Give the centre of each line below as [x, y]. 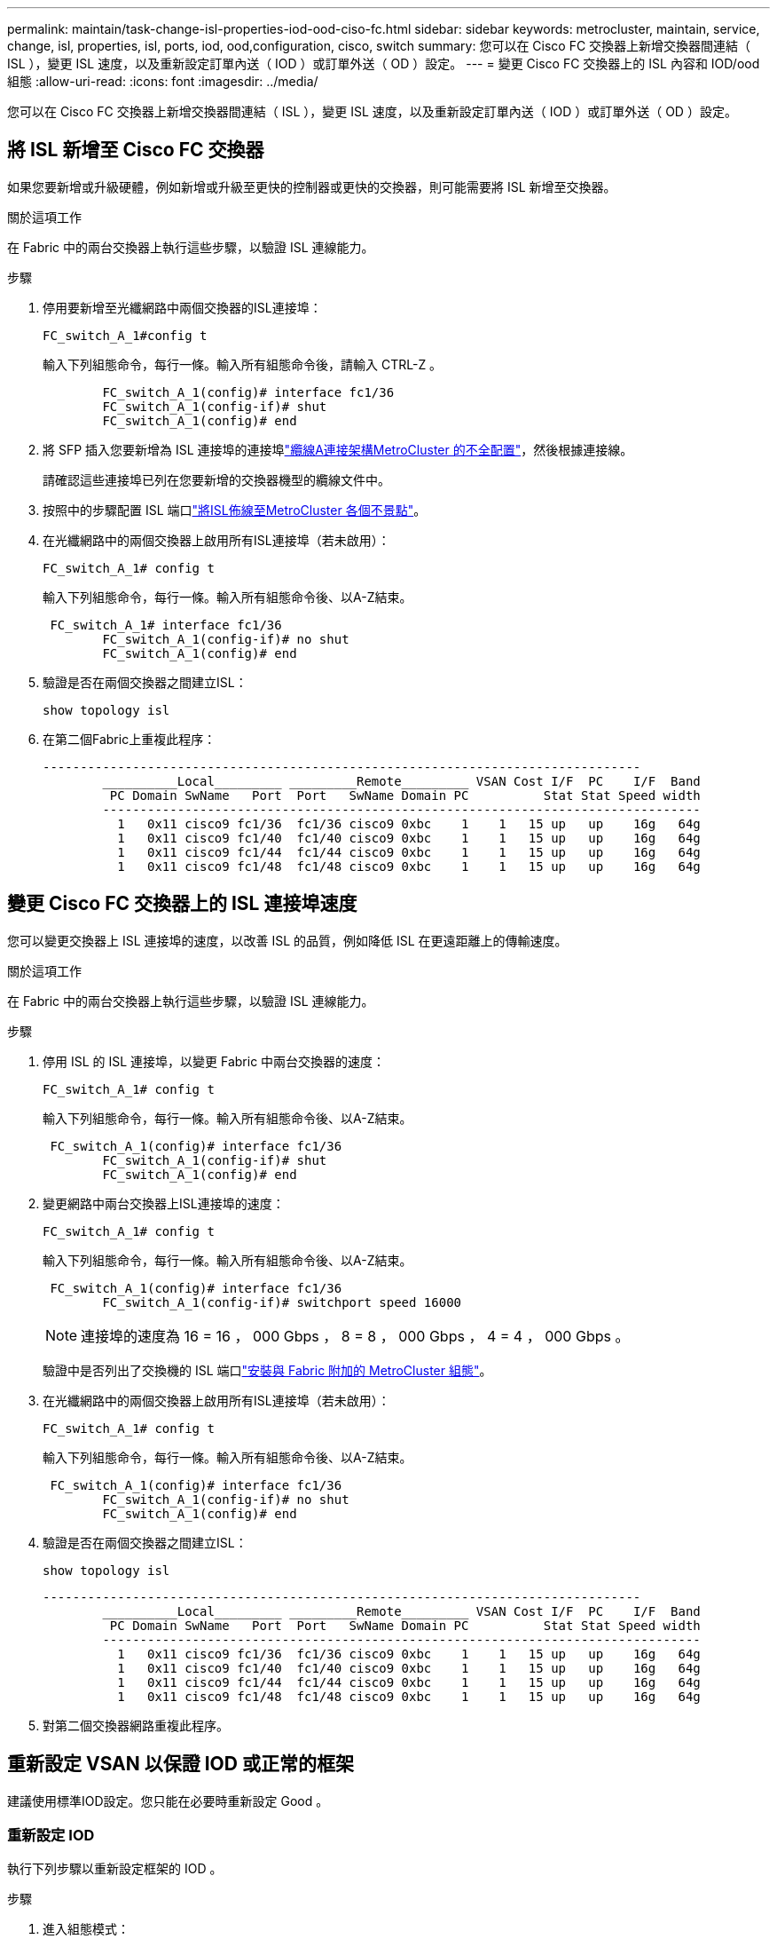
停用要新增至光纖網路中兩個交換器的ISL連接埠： [182, 307]
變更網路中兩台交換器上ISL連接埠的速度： [164, 1203]
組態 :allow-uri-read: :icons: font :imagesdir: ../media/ [163, 81]
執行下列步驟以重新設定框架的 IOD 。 [115, 1869]
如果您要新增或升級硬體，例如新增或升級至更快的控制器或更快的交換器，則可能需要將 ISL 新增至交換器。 [312, 186]
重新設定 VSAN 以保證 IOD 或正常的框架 [181, 1764]
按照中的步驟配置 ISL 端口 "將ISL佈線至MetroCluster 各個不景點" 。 [235, 510]
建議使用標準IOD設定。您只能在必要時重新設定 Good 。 [168, 1800]
